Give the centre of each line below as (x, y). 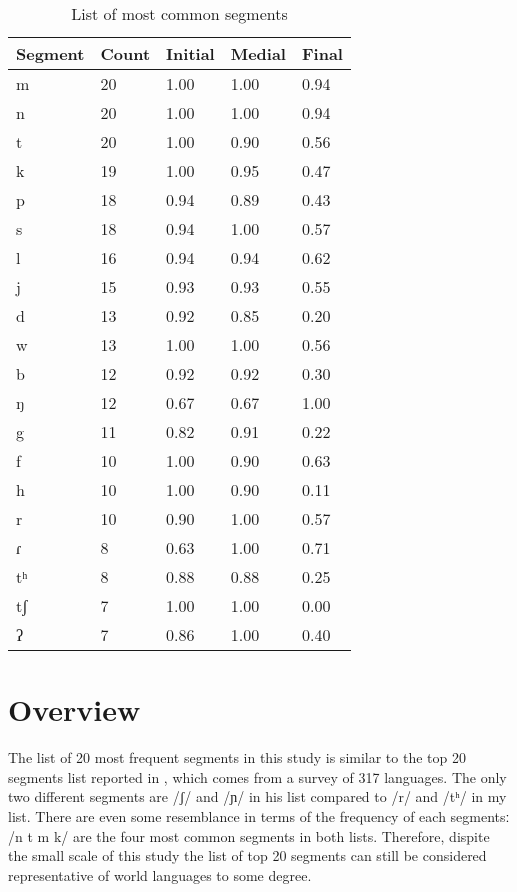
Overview (74, 709)
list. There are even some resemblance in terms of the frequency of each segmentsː (259, 815)
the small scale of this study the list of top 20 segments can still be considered (247, 855)
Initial (190, 53)
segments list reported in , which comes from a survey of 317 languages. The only (257, 776)
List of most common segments (179, 13)
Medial (258, 53)
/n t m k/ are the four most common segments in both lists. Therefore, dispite (249, 835)
